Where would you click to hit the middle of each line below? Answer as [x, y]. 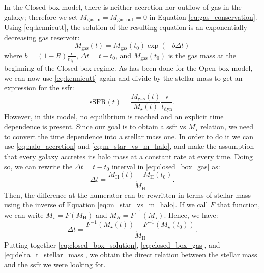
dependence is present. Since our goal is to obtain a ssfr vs [95, 126]
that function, [239, 205]
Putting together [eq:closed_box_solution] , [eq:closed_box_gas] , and [112, 244]
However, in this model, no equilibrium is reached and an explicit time [114, 116]
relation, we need [227, 126]
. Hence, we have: [191, 214]
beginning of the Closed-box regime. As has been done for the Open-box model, [128, 67]
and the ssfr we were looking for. [55, 264]
